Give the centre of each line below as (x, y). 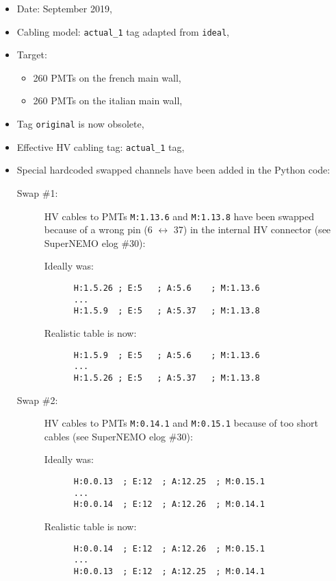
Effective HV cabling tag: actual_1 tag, (101, 146)
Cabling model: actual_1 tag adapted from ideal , (123, 31)
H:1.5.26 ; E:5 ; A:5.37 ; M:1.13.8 (167, 378)
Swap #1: (37, 192)
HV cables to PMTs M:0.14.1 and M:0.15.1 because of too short (181, 423)
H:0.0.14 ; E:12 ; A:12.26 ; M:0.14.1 (169, 505)
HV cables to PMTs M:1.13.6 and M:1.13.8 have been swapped (179, 216)
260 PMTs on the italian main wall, (108, 100)
